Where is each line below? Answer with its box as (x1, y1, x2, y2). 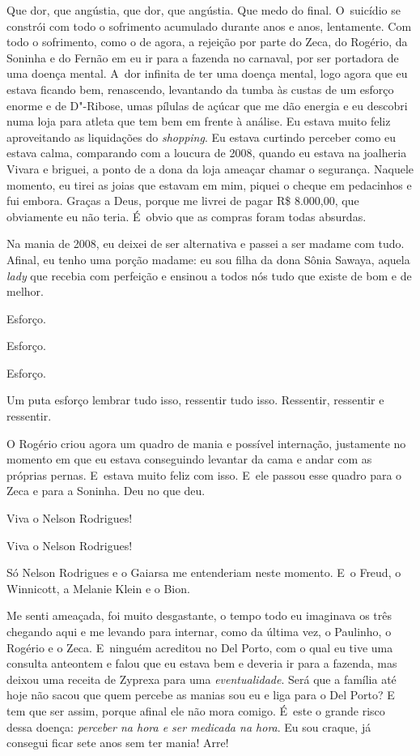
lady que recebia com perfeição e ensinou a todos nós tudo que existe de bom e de (6, 267, 412, 284)
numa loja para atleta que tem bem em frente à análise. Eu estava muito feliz (6, 113, 391, 130)
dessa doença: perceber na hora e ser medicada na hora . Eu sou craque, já (6, 718, 371, 735)
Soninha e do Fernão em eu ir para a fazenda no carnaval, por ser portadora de (6, 49, 399, 66)
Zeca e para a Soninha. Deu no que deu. (6, 482, 206, 499)
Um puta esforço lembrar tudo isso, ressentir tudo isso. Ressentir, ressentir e (6, 391, 384, 408)
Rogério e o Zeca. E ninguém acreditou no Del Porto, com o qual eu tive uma (6, 639, 393, 656)
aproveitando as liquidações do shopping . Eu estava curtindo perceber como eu (6, 128, 396, 145)
